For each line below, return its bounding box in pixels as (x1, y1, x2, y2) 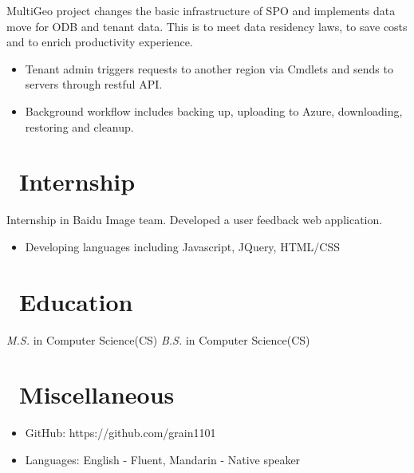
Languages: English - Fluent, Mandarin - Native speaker (25, 451, 301, 467)
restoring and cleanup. (25, 118, 134, 135)
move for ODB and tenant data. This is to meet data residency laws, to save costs (6, 18, 408, 34)
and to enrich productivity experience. (6, 34, 193, 50)
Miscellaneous (19, 378, 175, 411)
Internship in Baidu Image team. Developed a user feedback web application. (6, 211, 383, 228)
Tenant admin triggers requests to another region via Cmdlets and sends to (25, 60, 393, 77)
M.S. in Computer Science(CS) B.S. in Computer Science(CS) (6, 331, 310, 348)
